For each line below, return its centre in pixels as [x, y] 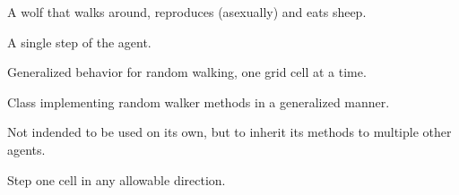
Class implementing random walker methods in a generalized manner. [199, 102]
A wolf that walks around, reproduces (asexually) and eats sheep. [187, 12]
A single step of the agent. [79, 42]
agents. [26, 149]
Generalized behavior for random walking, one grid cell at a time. [187, 72]
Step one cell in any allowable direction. [117, 179]
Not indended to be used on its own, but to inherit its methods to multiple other [229, 132]
